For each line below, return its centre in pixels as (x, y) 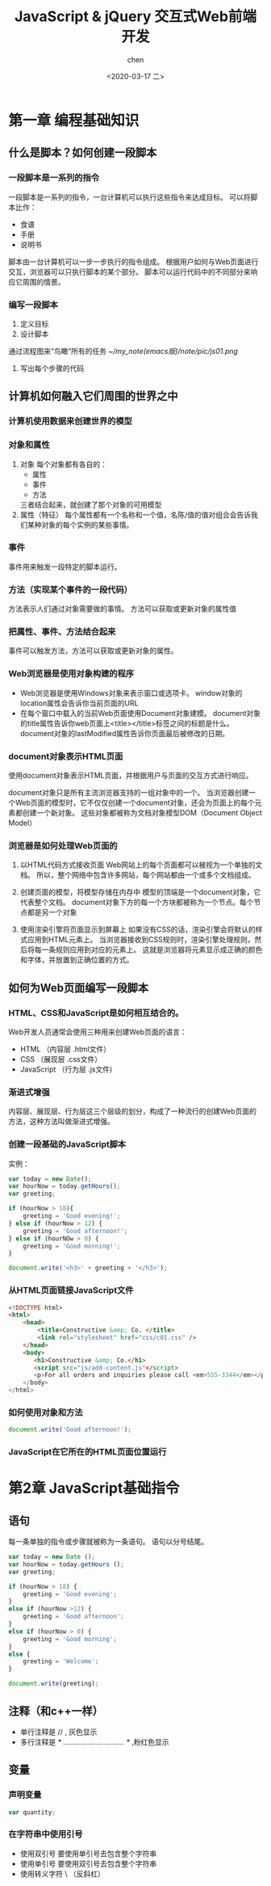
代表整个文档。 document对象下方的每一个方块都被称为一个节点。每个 (137, 903)
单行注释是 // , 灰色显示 (58, 1732)
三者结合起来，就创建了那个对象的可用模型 (91, 504)
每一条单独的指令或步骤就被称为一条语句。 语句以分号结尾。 (108, 1542)
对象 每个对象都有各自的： (63, 464)
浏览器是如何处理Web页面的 (63, 845)
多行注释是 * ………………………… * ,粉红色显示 (94, 1741)
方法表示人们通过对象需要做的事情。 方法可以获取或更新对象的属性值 (122, 609)
